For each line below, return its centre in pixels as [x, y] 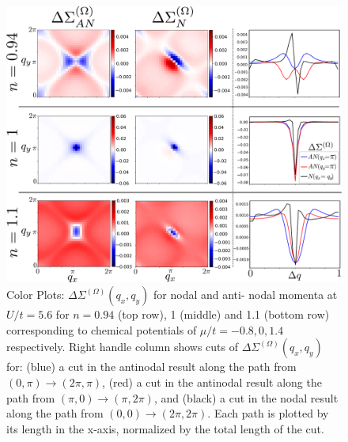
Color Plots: [36, 295]
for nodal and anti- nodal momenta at [246, 295]
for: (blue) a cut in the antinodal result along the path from [151, 366]
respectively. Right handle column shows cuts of [122, 347]
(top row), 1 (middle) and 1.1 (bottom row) [223, 314]
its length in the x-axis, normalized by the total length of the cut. [165, 428]
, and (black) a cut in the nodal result [246, 397]
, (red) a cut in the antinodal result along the [212, 382]
